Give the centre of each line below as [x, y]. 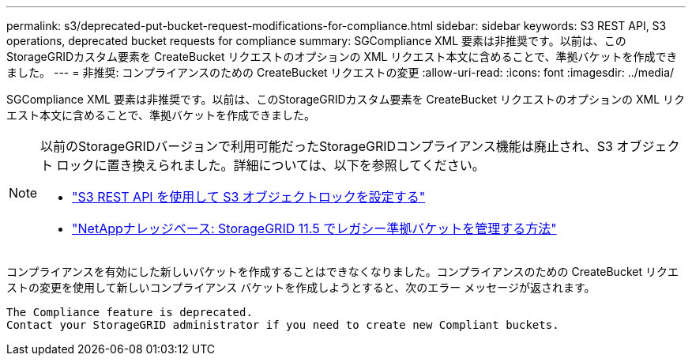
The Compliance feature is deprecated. [130, 312]
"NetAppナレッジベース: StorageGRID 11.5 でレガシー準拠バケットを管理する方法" [314, 228]
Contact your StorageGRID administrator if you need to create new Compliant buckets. [283, 325]
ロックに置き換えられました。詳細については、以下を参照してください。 [271, 165]
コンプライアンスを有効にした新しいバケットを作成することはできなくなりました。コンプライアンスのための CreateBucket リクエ [342, 271]
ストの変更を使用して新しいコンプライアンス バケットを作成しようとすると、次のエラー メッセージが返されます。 [301, 287]
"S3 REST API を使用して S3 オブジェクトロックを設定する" [249, 197]
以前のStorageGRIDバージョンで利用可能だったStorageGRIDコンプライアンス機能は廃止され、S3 [327, 146]
